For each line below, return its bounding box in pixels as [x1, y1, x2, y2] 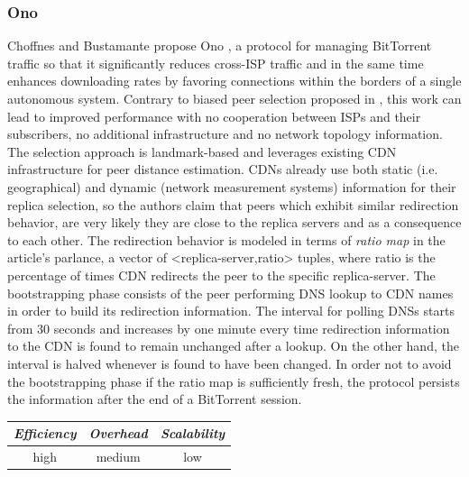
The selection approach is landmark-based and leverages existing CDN [7, 142, 397, 161]
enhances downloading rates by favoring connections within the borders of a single [7, 71, 462, 90]
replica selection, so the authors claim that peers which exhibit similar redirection [7, 195, 459, 214]
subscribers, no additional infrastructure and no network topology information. [7, 124, 443, 143]
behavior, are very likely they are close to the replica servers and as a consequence [7, 213, 462, 232]
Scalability [160, 424, 225, 443]
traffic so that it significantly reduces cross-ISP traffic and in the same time [7, 53, 424, 72]
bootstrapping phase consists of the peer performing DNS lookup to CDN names [7, 283, 454, 302]
